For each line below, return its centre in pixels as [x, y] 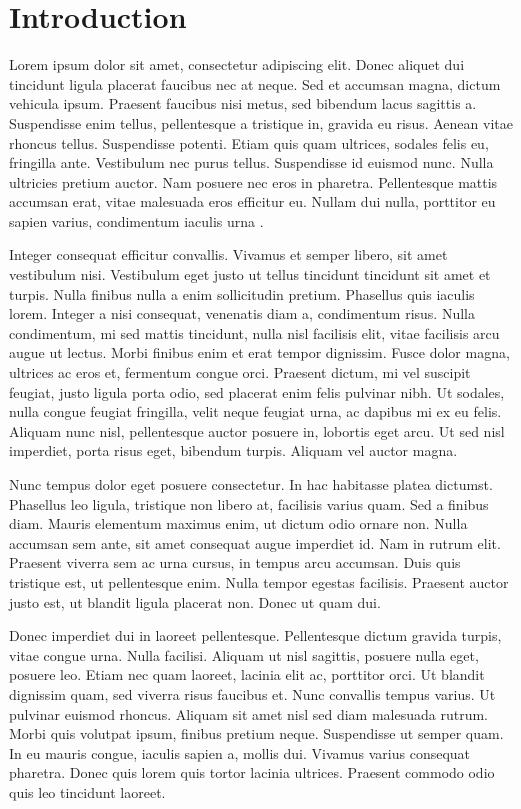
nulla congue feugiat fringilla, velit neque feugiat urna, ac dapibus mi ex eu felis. [255, 411]
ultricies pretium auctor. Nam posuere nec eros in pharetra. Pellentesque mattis [253, 181]
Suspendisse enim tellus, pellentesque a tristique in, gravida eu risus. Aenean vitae [261, 122]
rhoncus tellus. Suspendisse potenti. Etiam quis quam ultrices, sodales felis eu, [249, 142]
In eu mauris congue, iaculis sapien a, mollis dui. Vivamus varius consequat [240, 752]
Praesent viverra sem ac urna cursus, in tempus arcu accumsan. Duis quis [235, 562]
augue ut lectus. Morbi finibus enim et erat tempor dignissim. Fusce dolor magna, [259, 352]
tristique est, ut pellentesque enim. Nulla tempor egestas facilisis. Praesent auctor [259, 581]
